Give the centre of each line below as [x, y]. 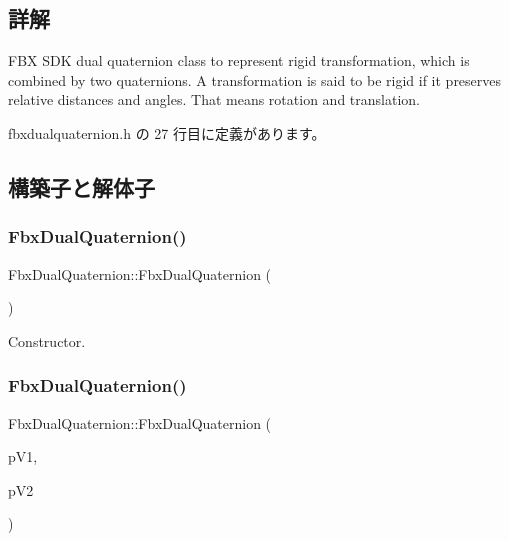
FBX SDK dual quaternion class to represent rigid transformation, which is [239, 60]
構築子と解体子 [81, 186]
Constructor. [47, 340]
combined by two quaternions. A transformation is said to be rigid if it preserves [255, 79]
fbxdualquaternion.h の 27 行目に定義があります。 [167, 132]
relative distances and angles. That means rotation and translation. [214, 99]
